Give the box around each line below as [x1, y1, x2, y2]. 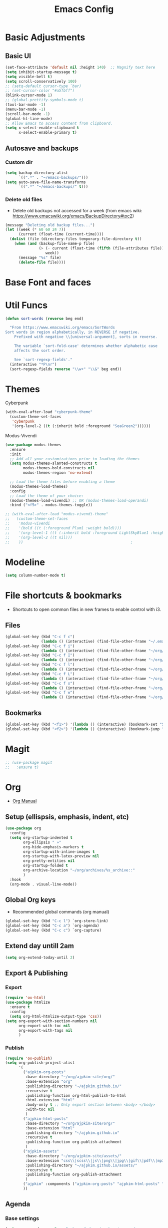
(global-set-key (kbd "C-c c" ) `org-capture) [5, 928, 101, 933]
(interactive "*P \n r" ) [9, 362, 57, 367]
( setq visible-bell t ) [5, 74, 52, 79]
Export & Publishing [5, 969, 68, 978]
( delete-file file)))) [18, 259, 66, 265]
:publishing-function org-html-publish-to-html [25, 1093, 126, 1098]
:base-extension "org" [25, 1079, 72, 1084]
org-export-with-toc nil [18, 1023, 70, 1028]
